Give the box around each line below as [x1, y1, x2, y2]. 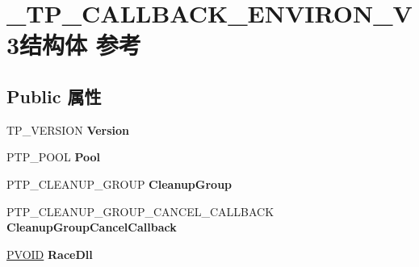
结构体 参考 [19, 28, 141, 61]
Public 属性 [6, 83, 102, 108]
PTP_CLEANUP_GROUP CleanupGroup [6, 175, 233, 192]
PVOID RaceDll [6, 245, 93, 262]
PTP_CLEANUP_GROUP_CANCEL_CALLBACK [6, 202, 274, 219]
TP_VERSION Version [6, 121, 130, 138]
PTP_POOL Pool [6, 148, 100, 165]
